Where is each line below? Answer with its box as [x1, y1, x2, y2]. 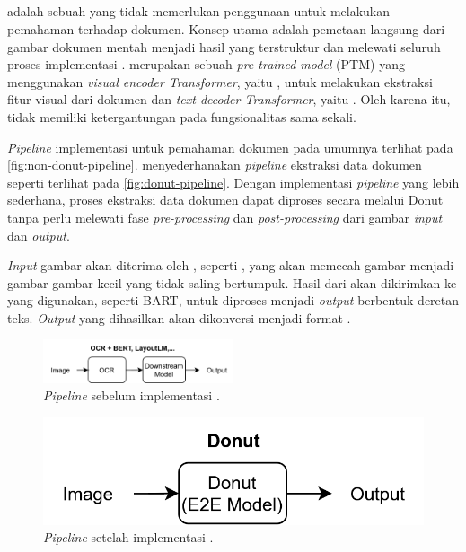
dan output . [7, 225, 70, 244]
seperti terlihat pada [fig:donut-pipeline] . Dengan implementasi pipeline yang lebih [7, 172, 460, 191]
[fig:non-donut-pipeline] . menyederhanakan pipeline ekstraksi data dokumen [7, 155, 422, 174]
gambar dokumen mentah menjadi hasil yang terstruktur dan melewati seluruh [7, 37, 441, 56]
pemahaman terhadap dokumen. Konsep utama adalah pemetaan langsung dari [7, 19, 445, 38]
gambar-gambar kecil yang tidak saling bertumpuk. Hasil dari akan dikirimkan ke [7, 273, 457, 292]
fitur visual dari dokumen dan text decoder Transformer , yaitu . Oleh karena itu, [7, 90, 451, 109]
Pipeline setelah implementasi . [43, 528, 214, 547]
